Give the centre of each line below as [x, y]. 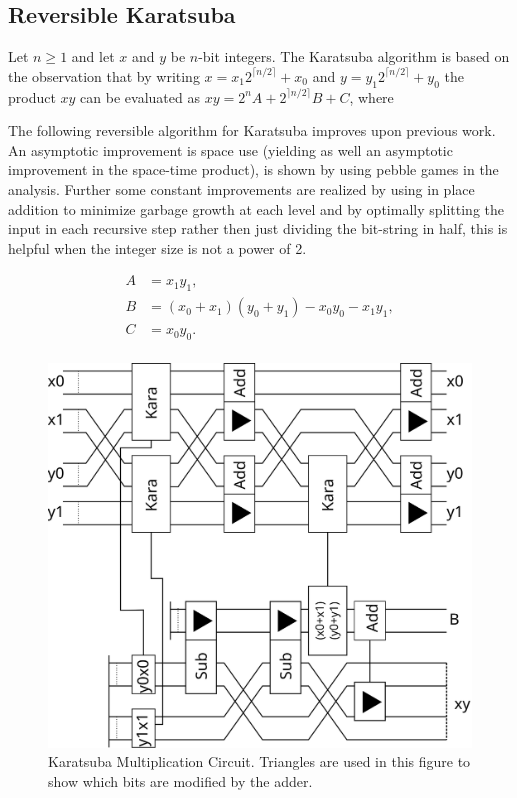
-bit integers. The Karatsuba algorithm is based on [354, 56]
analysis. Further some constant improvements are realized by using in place [241, 188]
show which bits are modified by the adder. [180, 780]
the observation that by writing [104, 75]
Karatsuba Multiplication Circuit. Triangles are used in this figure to [259, 761]
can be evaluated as [140, 96]
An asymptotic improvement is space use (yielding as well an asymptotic [230, 149]
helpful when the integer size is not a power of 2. [157, 247]
